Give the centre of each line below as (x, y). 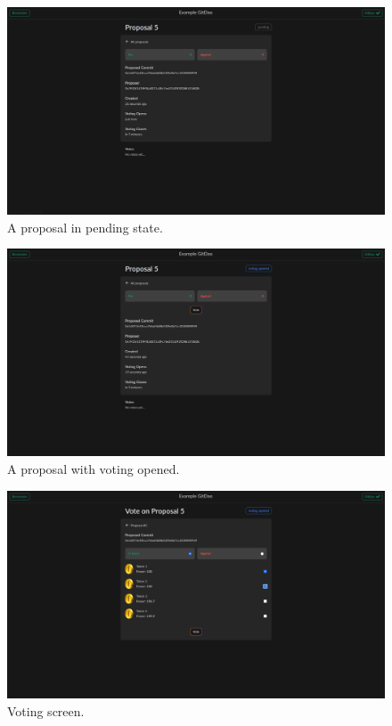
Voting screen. (46, 710)
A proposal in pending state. (85, 227)
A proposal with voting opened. (94, 469)
